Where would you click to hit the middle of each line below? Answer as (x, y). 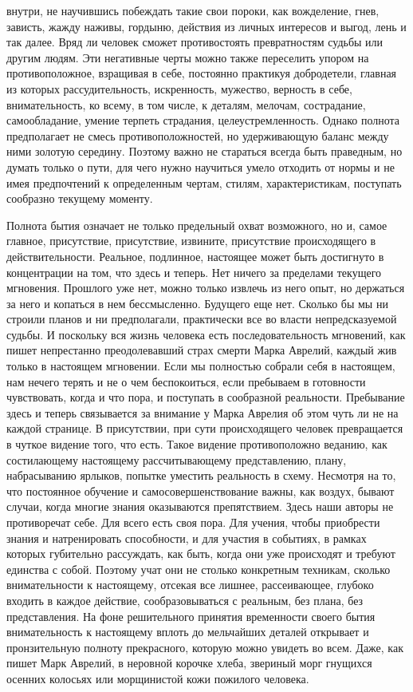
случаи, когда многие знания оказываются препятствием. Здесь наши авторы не (200, 506)
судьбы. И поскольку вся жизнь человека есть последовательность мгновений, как (206, 334)
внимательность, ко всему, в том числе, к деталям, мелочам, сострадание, (186, 104)
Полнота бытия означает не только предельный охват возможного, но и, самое (197, 225)
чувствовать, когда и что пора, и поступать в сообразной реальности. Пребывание (206, 397)
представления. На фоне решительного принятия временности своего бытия (191, 616)
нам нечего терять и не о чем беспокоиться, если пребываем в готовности (186, 381)
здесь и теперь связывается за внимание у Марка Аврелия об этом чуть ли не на (203, 412)
